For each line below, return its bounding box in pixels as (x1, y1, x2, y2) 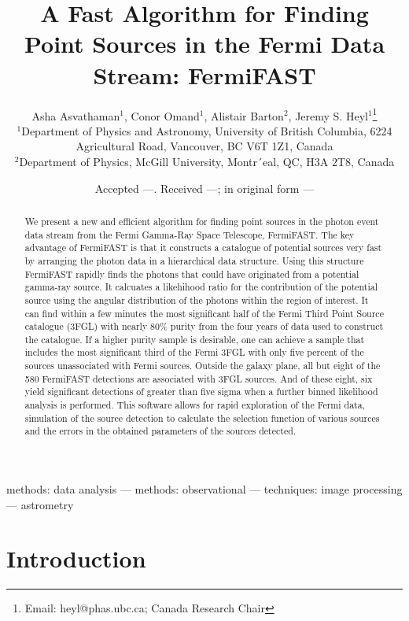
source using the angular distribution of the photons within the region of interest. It (24, 293, 369, 306)
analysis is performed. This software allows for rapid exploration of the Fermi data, (24, 398, 365, 412)
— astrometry (6, 496, 74, 512)
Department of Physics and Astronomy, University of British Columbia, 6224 (21, 122, 392, 139)
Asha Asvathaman (31, 107, 120, 124)
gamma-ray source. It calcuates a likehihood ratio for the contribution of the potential (24, 280, 378, 294)
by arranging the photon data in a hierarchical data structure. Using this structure (24, 253, 364, 267)
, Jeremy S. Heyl (288, 107, 368, 124)
